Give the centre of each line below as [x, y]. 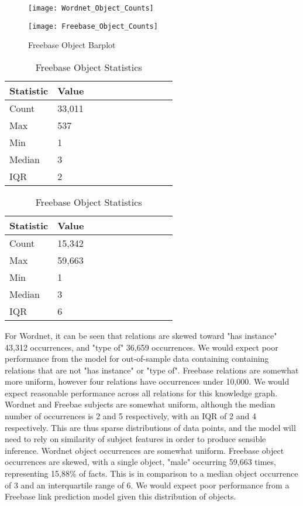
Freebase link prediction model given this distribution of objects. [120, 496]
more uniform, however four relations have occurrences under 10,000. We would [147, 381]
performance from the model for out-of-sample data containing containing [137, 359]
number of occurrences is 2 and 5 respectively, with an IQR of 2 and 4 [130, 416]
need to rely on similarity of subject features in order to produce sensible [135, 439]
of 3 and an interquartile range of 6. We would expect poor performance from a [147, 485]
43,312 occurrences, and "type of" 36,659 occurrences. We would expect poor [142, 347]
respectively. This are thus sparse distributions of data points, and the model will [150, 427]
